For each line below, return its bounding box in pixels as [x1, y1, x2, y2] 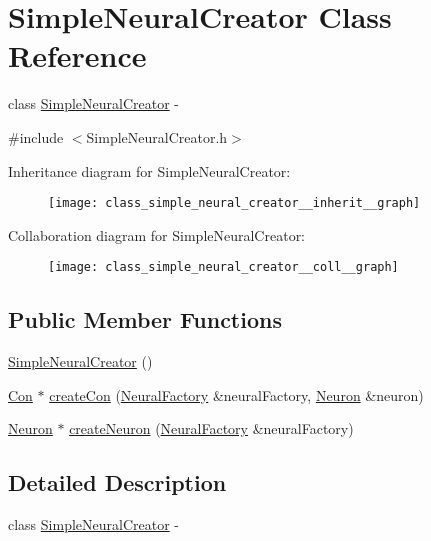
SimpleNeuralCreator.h [86, 126, 228, 147]
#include [8, 126, 64, 147]
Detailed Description [8, 467, 227, 498]
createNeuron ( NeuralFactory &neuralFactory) [69, 418, 354, 439]
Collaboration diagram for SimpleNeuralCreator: [8, 224, 306, 245]
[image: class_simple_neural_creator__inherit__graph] [48, 196, 421, 211]
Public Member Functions [8, 304, 282, 335]
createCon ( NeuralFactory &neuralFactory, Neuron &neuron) [49, 384, 424, 405]
